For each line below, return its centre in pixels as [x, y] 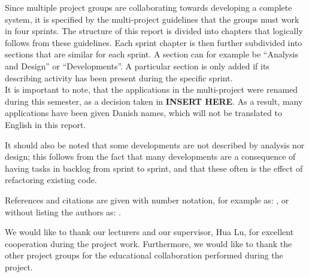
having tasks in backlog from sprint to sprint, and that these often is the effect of [154, 168]
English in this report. [46, 124]
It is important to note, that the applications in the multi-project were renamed [152, 89]
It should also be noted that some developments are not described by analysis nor [155, 144]
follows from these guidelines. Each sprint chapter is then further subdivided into [154, 42]
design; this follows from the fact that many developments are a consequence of [150, 156]
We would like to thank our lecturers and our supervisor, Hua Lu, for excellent [149, 232]
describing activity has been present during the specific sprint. [119, 77]
